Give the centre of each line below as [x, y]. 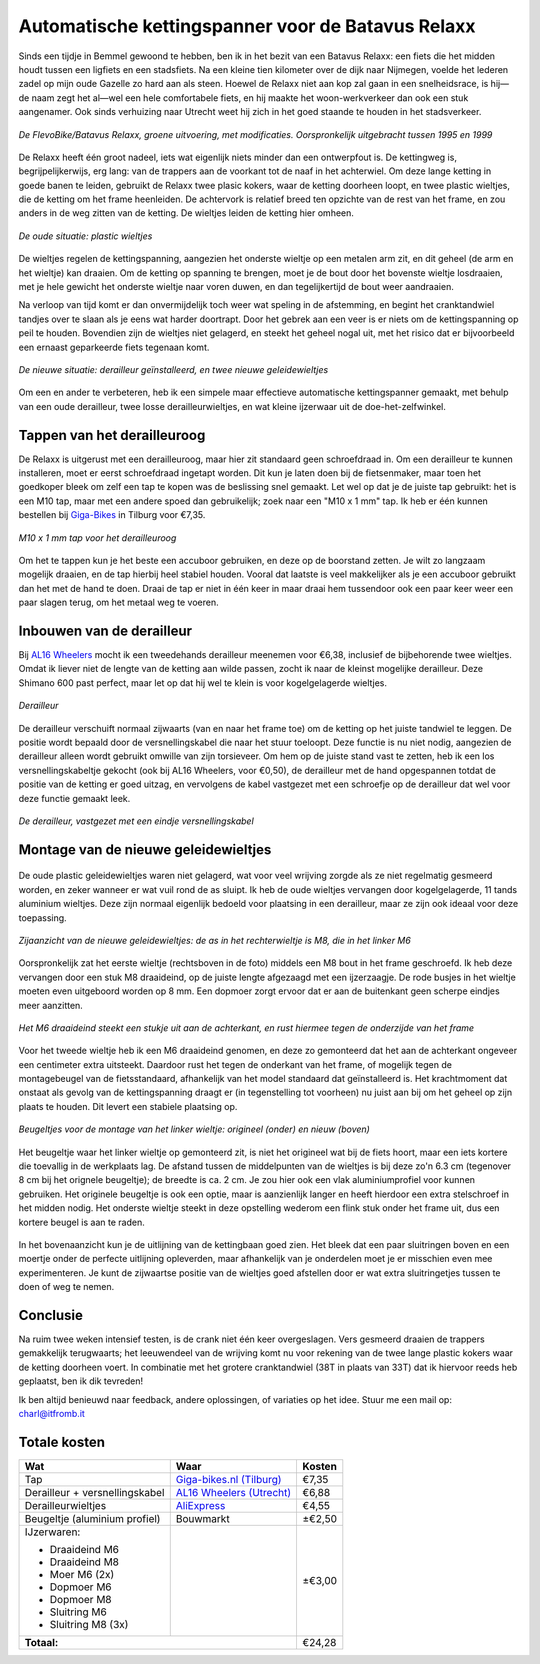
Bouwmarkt [202, 1518]
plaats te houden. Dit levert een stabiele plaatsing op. [128, 1106]
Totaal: [41, 1642]
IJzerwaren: [52, 1532]
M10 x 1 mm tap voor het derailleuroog [97, 537]
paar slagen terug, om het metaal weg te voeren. [118, 602]
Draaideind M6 [84, 1549]
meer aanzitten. [51, 1005]
